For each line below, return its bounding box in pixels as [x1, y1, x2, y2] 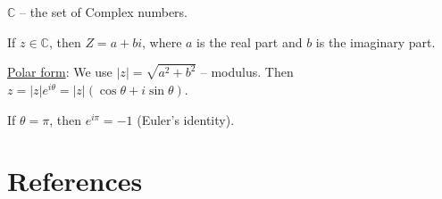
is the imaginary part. [315, 32, 436, 51]
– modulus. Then [200, 62, 294, 81]
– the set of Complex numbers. [20, 3, 188, 21]
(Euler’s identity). [137, 110, 235, 129]
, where [142, 32, 182, 51]
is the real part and [196, 32, 303, 51]
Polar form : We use [7, 62, 113, 81]
